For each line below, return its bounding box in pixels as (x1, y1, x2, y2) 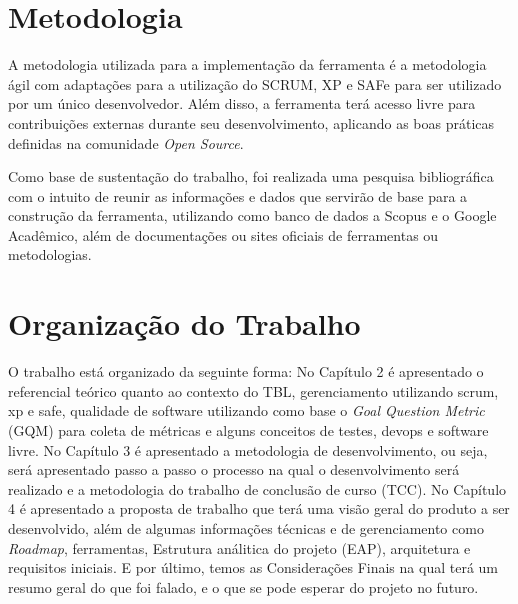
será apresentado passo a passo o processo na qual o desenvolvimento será (8, 459, 460, 480)
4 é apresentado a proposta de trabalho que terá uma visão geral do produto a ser (8, 498, 510, 519)
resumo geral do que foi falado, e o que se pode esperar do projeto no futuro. (8, 576, 479, 597)
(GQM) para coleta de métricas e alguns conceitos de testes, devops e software (8, 419, 489, 440)
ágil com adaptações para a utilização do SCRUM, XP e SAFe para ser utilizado (8, 73, 502, 94)
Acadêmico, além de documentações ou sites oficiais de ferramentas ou (8, 224, 439, 245)
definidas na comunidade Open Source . (8, 132, 244, 153)
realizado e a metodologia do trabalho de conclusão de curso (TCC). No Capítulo (8, 478, 507, 499)
